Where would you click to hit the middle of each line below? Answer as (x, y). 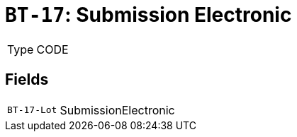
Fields (27, 80)
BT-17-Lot (32, 110)
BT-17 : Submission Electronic (148, 15)
